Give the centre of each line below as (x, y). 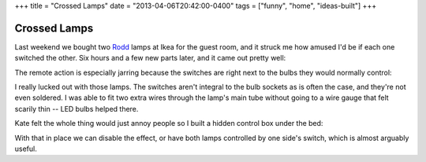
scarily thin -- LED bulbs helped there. (77, 109)
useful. (26, 149)
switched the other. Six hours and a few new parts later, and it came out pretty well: (150, 58)
